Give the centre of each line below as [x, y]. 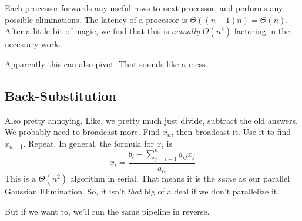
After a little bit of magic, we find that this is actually [103, 31]
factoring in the [262, 31]
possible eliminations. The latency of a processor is [96, 19]
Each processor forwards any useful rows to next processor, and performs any [144, 8]
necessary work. [33, 44]
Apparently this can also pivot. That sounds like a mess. [106, 63]
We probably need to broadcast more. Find [83, 132]
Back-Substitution [61, 95]
